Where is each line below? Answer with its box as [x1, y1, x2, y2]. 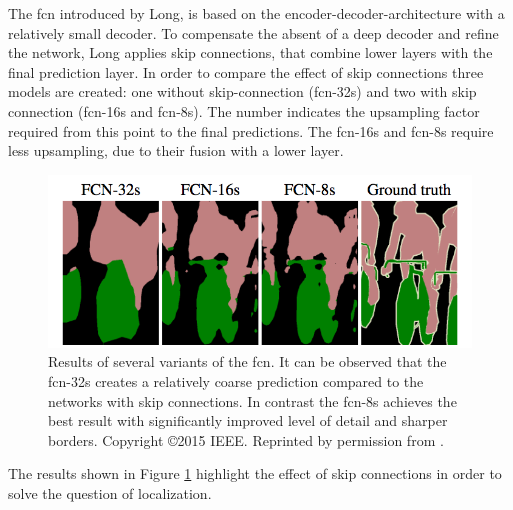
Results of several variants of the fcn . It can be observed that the [48, 351, 447, 372]
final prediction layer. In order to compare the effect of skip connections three [8, 61, 484, 82]
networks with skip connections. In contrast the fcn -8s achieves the [48, 390, 457, 411]
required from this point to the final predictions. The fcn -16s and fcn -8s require [8, 120, 494, 141]
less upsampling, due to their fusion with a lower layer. [8, 140, 344, 161]
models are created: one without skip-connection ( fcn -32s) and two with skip [8, 81, 477, 102]
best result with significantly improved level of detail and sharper [48, 410, 448, 431]
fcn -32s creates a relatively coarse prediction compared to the [48, 371, 424, 392]
